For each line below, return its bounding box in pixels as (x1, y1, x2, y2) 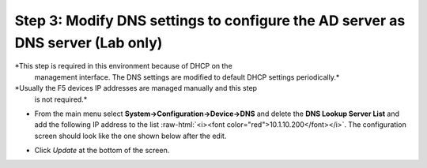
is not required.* (34, 95, 88, 104)
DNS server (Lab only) (14, 34, 163, 51)
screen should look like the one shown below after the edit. (34, 131, 227, 140)
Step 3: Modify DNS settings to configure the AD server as (14, 12, 406, 29)
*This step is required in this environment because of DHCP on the (14, 62, 232, 71)
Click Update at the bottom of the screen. (34, 146, 170, 155)
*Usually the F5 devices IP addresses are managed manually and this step (14, 84, 257, 93)
